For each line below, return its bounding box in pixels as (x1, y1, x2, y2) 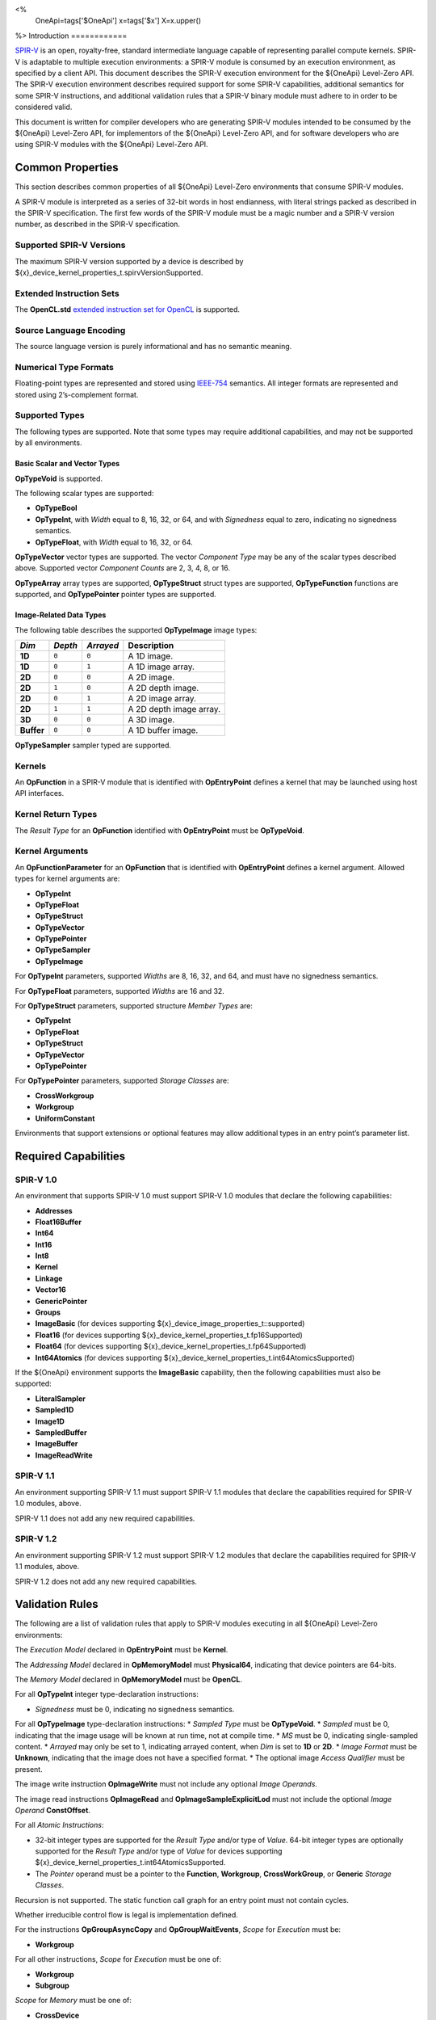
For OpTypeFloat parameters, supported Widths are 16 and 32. (15, 986, 225, 995)
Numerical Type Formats (15, 361, 115, 372)
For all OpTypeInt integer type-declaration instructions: (15, 1690, 199, 1699)
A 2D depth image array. (128, 703, 221, 714)
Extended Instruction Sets (15, 288, 120, 299)
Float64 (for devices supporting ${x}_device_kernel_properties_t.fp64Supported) (35, 1341, 307, 1351)
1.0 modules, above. (15, 1499, 82, 1509)
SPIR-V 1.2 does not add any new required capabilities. (15, 1576, 198, 1586)
